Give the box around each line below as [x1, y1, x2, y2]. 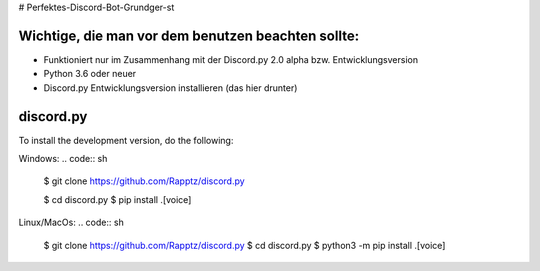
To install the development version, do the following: [18, 134, 234, 146]
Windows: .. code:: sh [18, 152, 108, 164]
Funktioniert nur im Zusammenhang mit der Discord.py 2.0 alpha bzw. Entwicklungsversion [43, 53, 419, 65]
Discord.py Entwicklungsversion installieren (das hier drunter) [43, 81, 298, 94]
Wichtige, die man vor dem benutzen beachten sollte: [18, 27, 360, 44]
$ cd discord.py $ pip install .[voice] [43, 193, 192, 205]
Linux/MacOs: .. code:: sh [18, 216, 124, 229]
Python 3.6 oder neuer [43, 68, 137, 80]
